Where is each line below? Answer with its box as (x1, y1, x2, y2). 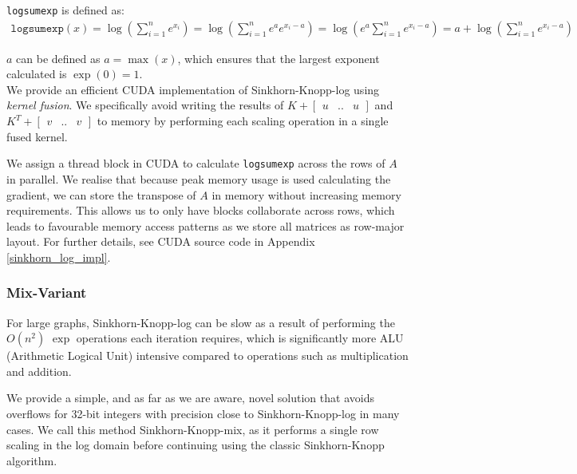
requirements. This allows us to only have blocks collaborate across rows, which (6, 202, 395, 219)
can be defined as (16, 49, 101, 66)
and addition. (6, 362, 72, 379)
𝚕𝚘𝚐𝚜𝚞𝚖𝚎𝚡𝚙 (10, 22, 64, 34)
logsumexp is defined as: (6, 2, 124, 18)
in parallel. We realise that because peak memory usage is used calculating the (6, 170, 391, 187)
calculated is (6, 65, 67, 82)
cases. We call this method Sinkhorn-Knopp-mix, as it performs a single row (6, 421, 379, 437)
